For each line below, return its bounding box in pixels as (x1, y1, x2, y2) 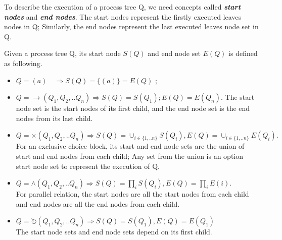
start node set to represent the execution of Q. (16, 160, 160, 171)
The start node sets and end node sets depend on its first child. (16, 226, 212, 237)
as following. (4, 57, 42, 68)
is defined (228, 48, 258, 58)
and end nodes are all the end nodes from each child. (16, 198, 180, 209)
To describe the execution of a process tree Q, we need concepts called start (4, 2, 241, 12)
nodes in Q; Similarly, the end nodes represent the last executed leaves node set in (4, 21, 259, 32)
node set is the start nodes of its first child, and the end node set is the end (16, 103, 250, 113)
